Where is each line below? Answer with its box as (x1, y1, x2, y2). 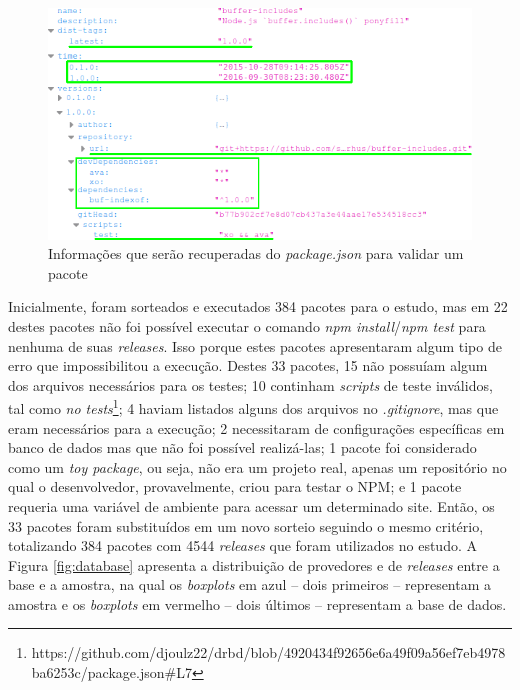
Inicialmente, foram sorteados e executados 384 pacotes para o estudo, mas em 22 (8, 296, 508, 317)
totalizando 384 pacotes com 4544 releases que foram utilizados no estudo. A (8, 535, 477, 556)
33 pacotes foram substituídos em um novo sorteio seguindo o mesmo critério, (8, 515, 484, 536)
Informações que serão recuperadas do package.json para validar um (48, 243, 464, 264)
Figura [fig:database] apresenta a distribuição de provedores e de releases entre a (8, 554, 500, 575)
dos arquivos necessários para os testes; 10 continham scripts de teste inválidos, (8, 374, 493, 395)
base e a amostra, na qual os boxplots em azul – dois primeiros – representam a (8, 574, 492, 595)
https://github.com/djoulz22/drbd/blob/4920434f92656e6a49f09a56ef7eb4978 (31, 642, 506, 663)
